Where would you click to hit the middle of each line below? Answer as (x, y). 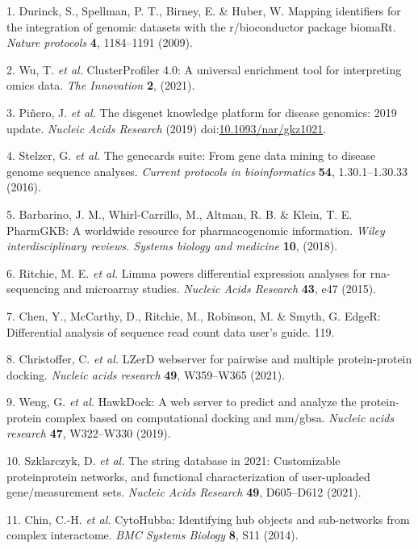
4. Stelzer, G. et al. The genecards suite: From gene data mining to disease (191, 155)
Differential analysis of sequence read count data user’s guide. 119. (171, 331)
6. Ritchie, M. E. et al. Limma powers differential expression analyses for (187, 272)
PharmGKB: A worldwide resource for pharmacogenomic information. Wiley (196, 230)
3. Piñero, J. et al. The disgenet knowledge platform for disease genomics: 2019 (202, 112)
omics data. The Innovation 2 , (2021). (101, 85)
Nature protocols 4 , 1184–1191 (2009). (100, 42)
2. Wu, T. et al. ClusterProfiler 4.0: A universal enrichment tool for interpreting (204, 69)
